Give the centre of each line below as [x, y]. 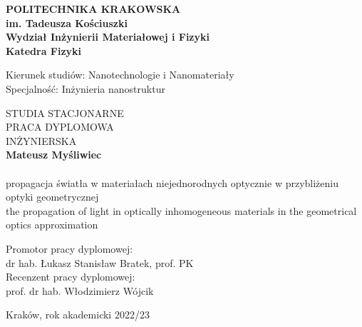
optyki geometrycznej [52, 197]
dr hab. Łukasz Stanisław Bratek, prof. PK [100, 262]
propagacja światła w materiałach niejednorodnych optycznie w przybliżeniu [172, 182]
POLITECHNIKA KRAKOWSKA [93, 9]
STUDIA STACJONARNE [65, 112]
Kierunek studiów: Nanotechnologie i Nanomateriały [120, 75]
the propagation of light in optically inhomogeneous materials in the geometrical [181, 210]
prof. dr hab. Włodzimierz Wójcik [80, 290]
